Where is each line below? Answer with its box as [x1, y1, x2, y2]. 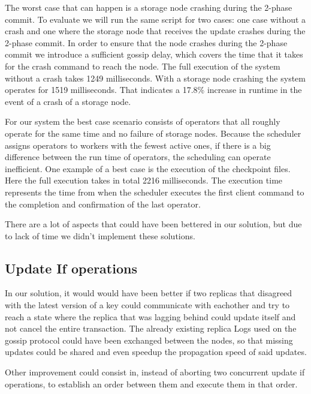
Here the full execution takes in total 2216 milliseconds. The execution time [5, 174, 283, 187]
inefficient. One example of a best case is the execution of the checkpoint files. [5, 162, 291, 175]
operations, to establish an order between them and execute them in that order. [5, 377, 298, 390]
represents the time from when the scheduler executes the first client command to [5, 185, 304, 198]
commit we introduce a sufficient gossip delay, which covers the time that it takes [5, 48, 303, 61]
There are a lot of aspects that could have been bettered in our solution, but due [5, 218, 302, 230]
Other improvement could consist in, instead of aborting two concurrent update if [5, 366, 305, 378]
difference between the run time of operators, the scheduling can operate [5, 151, 271, 163]
